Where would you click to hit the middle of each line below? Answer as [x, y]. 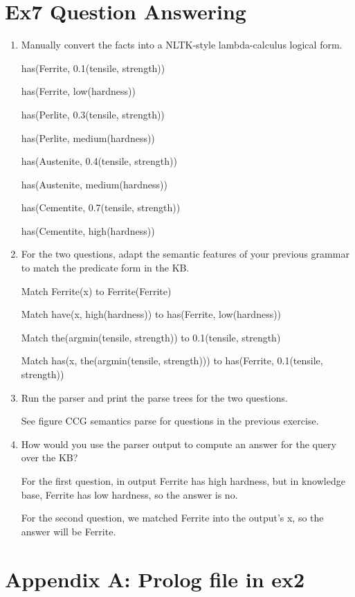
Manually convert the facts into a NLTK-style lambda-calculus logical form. [182, 45]
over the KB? [49, 457]
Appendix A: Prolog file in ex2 [155, 579]
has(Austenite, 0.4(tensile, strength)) [99, 161]
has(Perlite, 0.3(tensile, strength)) [93, 114]
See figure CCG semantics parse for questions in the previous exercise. [170, 421]
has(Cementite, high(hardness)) [88, 230]
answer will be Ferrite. [69, 531]
